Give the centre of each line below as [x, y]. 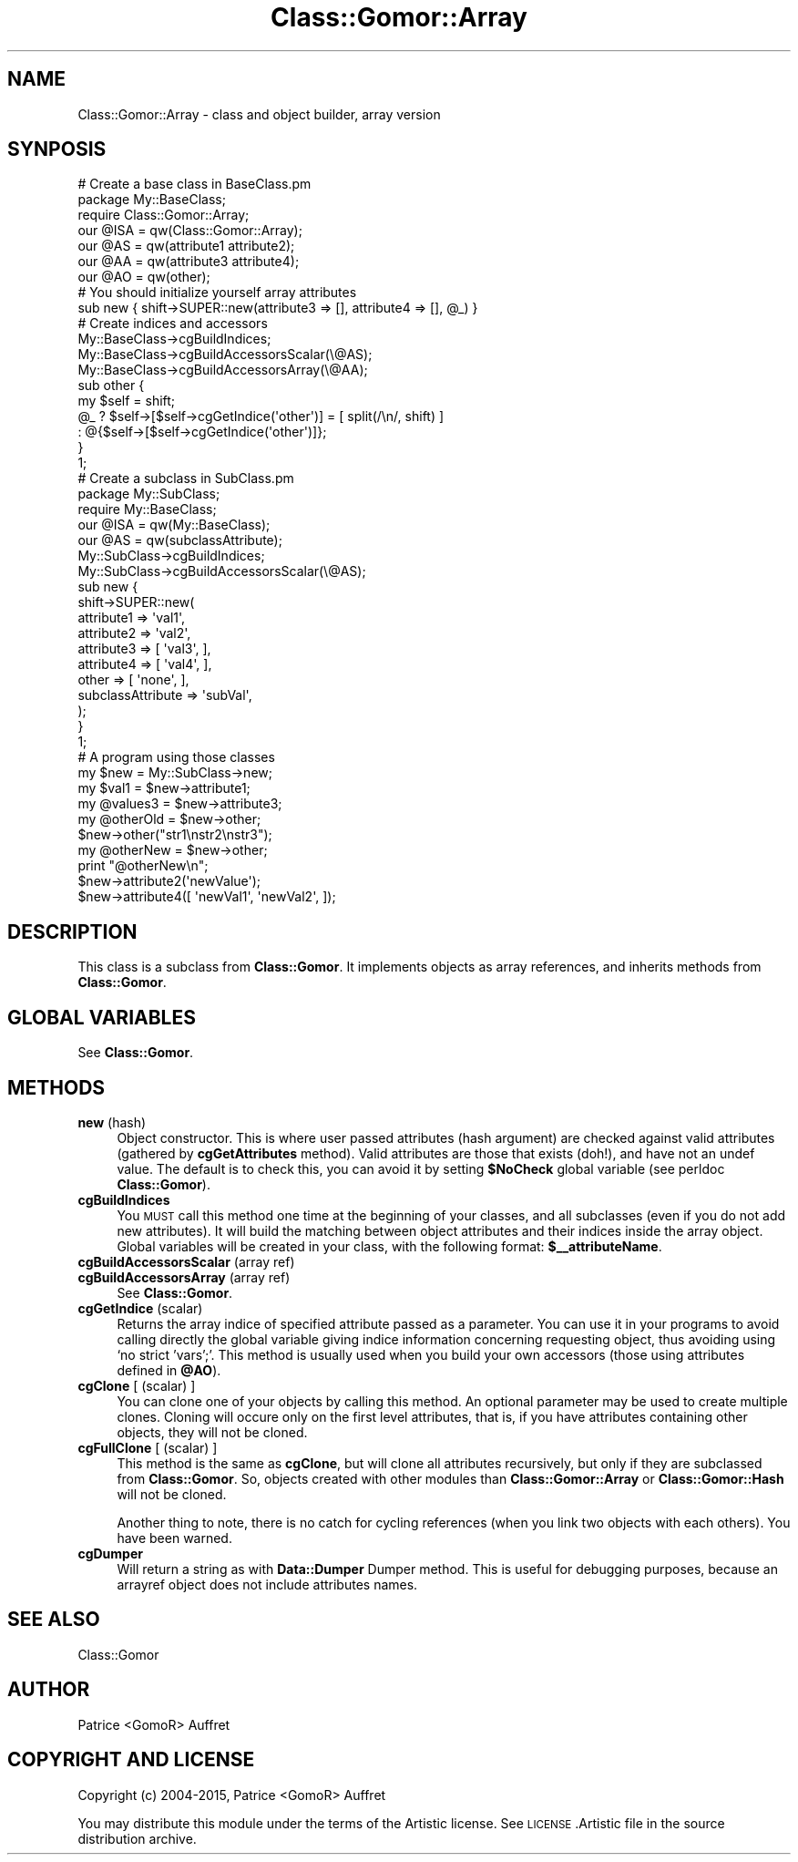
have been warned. [174, 1538]
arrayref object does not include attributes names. [267, 1584]
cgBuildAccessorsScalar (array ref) [186, 1261]
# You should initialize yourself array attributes [217, 293]
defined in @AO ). [169, 1370]
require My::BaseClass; [147, 509]
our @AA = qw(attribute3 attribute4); [189, 262]
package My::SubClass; [149, 494]
